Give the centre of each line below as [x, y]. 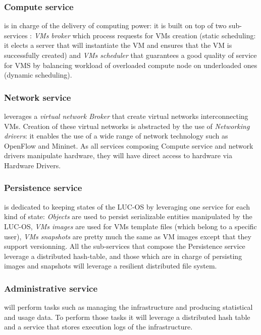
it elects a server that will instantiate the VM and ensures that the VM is [118, 45]
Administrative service [51, 288]
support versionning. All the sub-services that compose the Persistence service [125, 246]
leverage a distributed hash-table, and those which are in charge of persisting [123, 256]
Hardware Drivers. [33, 165]
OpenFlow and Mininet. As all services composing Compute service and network [129, 145]
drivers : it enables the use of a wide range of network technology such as [116, 136]
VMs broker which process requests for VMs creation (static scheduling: [145, 35]
